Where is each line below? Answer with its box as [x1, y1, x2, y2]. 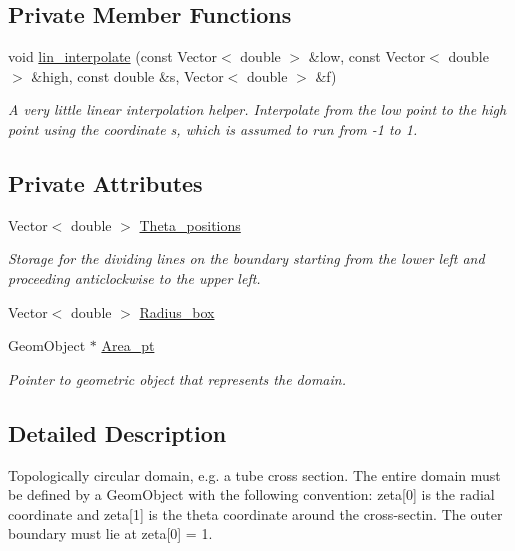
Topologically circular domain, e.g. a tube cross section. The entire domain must [8, 464, 501, 485]
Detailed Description [8, 417, 227, 448]
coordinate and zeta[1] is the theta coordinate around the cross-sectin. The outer [8, 503, 503, 524]
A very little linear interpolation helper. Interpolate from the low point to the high [8, 99, 507, 120]
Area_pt [101, 335, 155, 356]
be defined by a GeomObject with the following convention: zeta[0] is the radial [8, 484, 495, 505]
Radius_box [139, 301, 215, 322]
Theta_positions [139, 214, 241, 235]
